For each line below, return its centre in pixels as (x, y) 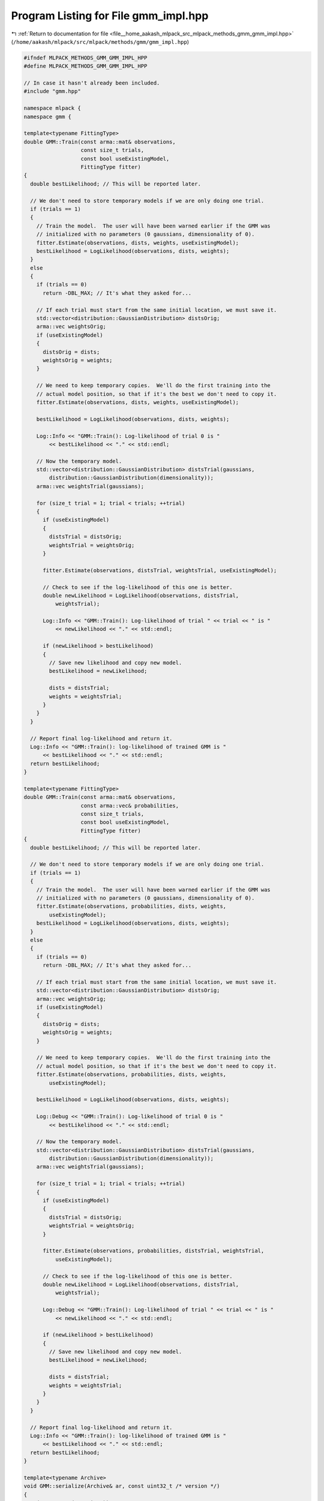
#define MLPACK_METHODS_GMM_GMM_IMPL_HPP (85, 66)
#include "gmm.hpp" (52, 91)
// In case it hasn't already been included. (92, 83)
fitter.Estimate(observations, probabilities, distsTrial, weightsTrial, (154, 1251)
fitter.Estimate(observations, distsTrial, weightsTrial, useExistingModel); (160, 570)
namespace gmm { (48, 116)
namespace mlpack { (52, 108)
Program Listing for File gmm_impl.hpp (110, 16)
